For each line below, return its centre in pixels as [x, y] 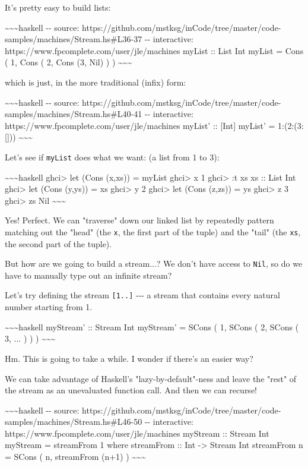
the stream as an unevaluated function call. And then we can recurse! [131, 390]
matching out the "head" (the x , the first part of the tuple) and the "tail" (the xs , [153, 231]
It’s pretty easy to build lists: [58, 7]
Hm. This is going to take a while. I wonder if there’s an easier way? [129, 358]
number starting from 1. [49, 307]
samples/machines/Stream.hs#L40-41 [74, 114]
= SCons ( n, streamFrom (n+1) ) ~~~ [75, 457]
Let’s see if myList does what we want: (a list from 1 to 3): [112, 157]
